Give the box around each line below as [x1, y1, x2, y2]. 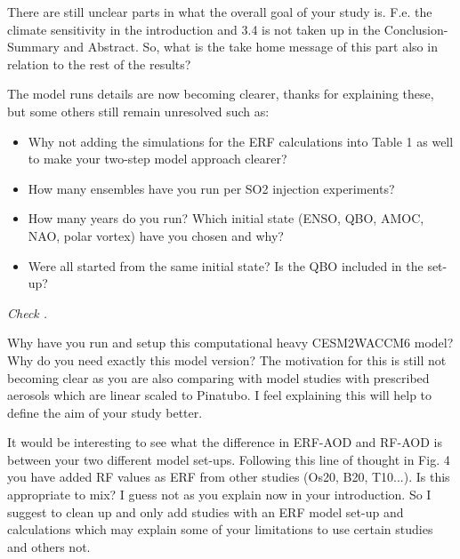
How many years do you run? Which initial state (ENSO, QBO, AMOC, [28, 209, 424, 228]
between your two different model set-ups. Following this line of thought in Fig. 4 [7, 450, 450, 468]
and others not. [7, 537, 91, 555]
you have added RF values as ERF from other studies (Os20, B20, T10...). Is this [7, 467, 450, 486]
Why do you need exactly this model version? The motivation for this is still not [7, 350, 447, 369]
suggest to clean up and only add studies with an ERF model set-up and [7, 502, 404, 521]
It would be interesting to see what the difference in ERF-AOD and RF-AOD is [7, 433, 442, 451]
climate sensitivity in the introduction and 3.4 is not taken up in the [7, 20, 381, 38]
